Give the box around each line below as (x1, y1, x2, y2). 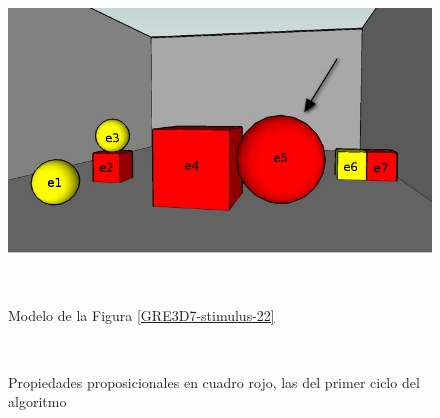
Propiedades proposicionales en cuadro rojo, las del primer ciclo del (8, 371, 420, 392)
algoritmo (8, 391, 67, 412)
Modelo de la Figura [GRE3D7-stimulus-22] (8, 304, 275, 325)
